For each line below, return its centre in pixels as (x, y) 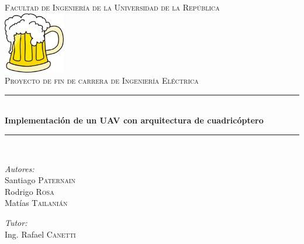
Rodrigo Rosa (30, 191)
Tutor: (16, 223)
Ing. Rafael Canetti (40, 234)
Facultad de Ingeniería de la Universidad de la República (112, 7)
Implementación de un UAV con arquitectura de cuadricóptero (134, 120)
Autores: (20, 168)
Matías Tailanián (36, 203)
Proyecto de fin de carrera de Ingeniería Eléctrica (102, 80)
